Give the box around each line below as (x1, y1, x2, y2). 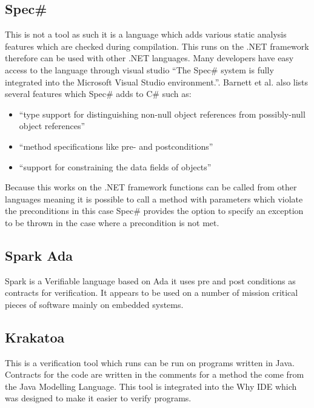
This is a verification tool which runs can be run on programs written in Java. (5, 356, 295, 369)
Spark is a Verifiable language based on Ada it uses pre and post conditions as (5, 274, 296, 287)
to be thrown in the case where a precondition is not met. (5, 216, 219, 229)
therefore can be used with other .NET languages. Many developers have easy (5, 52, 294, 64)
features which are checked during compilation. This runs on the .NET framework (5, 39, 309, 52)
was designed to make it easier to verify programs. (5, 392, 192, 404)
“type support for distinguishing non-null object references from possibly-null (19, 107, 306, 120)
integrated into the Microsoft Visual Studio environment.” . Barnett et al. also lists (5, 75, 309, 88)
